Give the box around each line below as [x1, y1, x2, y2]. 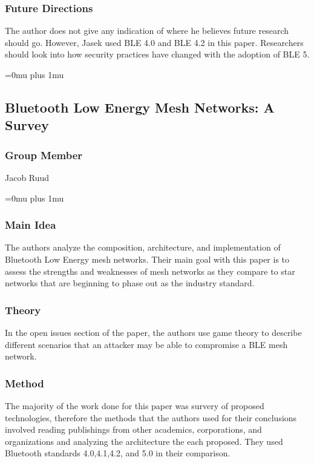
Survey [5, 116, 49, 134]
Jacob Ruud [5, 171, 50, 183]
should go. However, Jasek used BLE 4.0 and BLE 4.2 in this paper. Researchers [5, 36, 304, 48]
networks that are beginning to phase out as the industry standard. [5, 277, 255, 289]
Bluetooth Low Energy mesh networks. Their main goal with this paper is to [5, 252, 290, 265]
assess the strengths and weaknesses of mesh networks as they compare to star [5, 264, 295, 277]
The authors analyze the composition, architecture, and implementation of [5, 241, 281, 254]
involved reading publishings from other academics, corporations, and [5, 423, 262, 436]
